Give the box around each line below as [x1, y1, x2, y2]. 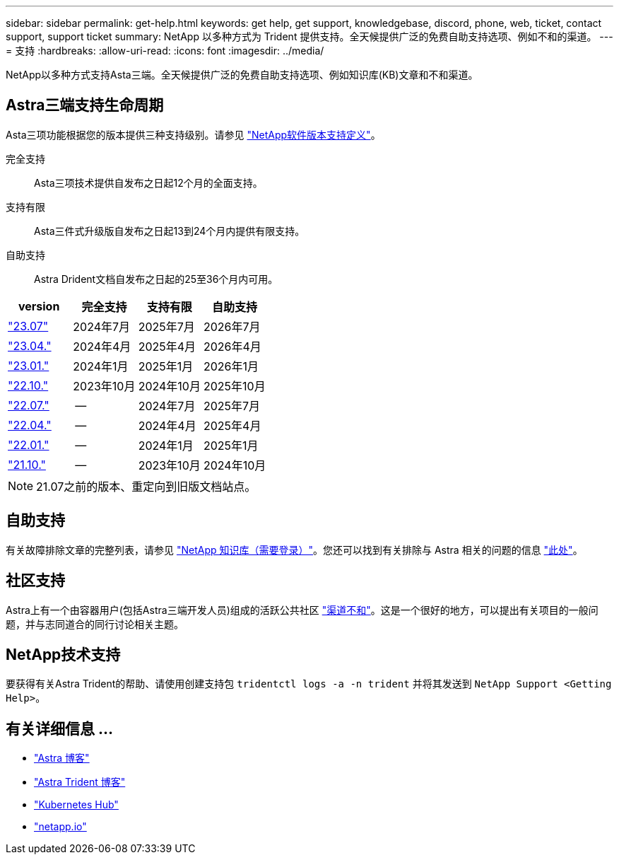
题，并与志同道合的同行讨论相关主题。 [6, 617, 184, 630]
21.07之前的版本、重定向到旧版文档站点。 [36, 479, 257, 494]
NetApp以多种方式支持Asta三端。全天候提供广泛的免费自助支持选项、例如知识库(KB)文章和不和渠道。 [6, 69, 478, 81]
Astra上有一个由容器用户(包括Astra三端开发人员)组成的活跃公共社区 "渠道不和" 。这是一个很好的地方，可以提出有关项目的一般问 [6, 603, 599, 616]
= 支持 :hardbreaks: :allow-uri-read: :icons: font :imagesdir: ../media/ [6, 45, 324, 57]
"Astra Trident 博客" [34, 776, 126, 789]
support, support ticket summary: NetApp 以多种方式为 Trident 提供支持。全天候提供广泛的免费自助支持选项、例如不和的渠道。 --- [6, 30, 613, 42]
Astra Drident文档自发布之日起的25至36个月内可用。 [34, 272, 278, 285]
